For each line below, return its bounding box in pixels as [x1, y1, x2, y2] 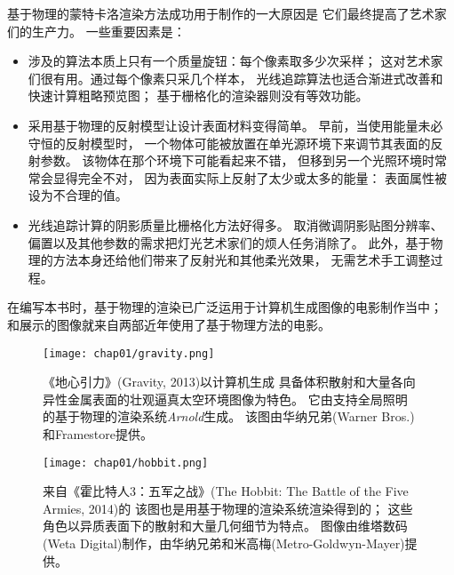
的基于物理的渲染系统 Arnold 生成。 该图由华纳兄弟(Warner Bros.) [43, 407, 415, 426]
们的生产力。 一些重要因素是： [7, 21, 186, 40]
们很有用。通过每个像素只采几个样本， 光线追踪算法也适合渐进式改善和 [28, 68, 443, 87]
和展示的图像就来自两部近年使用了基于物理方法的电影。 [7, 315, 331, 333]
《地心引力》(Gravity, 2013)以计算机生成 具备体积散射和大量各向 [43, 372, 416, 391]
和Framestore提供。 [43, 424, 154, 443]
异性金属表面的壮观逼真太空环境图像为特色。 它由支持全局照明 [43, 389, 408, 408]
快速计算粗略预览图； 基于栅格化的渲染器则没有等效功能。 [28, 86, 369, 105]
